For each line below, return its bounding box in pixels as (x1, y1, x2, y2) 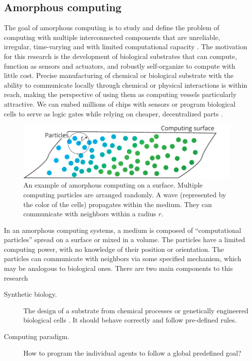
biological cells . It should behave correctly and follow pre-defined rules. (23, 315, 237, 325)
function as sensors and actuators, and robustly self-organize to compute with (4, 60, 235, 71)
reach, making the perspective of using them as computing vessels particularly (4, 89, 237, 99)
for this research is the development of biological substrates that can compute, (4, 51, 237, 61)
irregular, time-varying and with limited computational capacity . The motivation (4, 41, 247, 52)
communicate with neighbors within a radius (23, 209, 156, 219)
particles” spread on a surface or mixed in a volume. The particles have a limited (4, 234, 245, 245)
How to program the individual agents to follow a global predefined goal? (23, 347, 241, 358)
